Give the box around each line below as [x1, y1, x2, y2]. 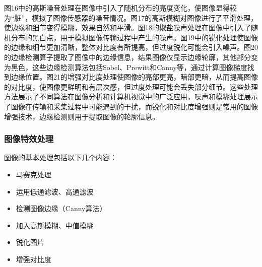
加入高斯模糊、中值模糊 [16, 220, 94, 230]
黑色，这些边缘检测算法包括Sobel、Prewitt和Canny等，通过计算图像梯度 [11, 61, 247, 72]
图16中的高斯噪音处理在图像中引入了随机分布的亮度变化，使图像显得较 [4, 3, 237, 13]
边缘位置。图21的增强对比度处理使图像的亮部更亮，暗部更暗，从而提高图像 [11, 72, 258, 82]
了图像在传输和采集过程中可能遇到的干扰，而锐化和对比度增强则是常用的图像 [4, 101, 258, 111]
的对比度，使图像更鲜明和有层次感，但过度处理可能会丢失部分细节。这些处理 [4, 81, 258, 92]
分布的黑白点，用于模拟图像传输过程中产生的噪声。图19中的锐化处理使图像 [11, 32, 258, 42]
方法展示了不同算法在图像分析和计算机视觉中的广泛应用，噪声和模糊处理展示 [4, 91, 258, 102]
